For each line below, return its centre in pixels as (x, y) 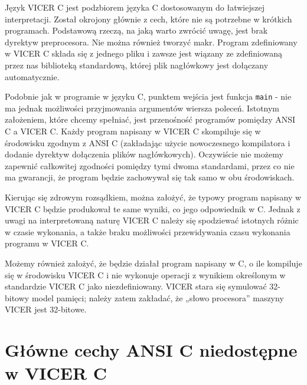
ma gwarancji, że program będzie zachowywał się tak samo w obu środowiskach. (150, 177)
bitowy (17, 297)
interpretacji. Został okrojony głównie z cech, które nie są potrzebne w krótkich (148, 19)
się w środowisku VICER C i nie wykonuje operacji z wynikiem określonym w (145, 274)
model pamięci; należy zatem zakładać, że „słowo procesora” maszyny (158, 297)
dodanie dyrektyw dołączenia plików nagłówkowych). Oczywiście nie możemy (144, 154)
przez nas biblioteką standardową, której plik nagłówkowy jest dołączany (137, 65)
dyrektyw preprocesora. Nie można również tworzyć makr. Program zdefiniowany (151, 42)
